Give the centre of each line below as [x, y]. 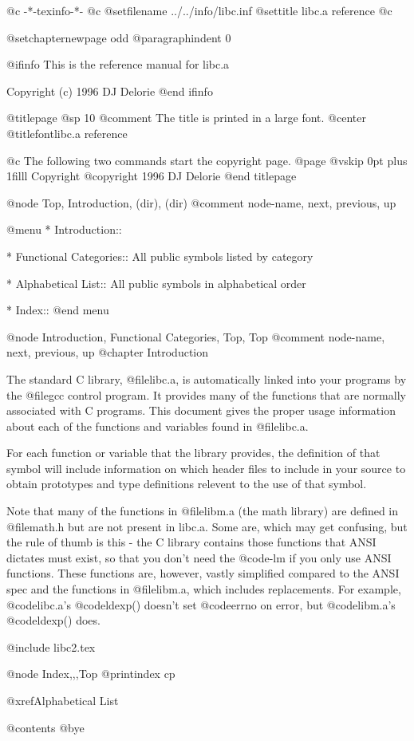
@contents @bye [45, 727]
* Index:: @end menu [58, 310]
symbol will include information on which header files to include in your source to [206, 468]
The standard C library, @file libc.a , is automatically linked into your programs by [207, 378]
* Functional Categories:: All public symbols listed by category [160, 256]
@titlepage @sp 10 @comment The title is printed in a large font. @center [186, 118]
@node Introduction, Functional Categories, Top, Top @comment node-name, [196, 336]
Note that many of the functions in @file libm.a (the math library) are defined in [203, 511]
